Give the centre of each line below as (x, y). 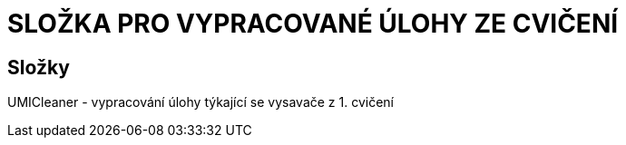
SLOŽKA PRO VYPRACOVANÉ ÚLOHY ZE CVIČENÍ (313, 24)
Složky (39, 67)
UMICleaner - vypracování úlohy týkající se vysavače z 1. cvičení (201, 102)
